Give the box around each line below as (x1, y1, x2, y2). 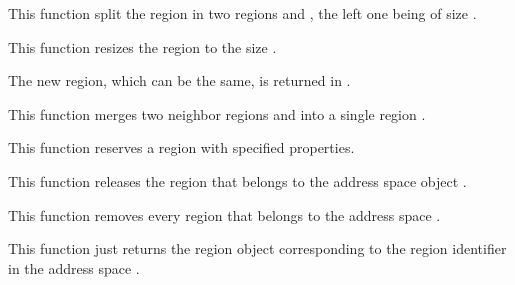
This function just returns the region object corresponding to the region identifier (8, 238, 507, 259)
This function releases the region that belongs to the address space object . (8, 170, 467, 191)
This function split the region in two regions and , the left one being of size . (8, 3, 477, 23)
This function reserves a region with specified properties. (8, 137, 355, 158)
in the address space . (8, 257, 140, 278)
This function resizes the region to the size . (8, 36, 277, 57)
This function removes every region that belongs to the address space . (8, 204, 441, 225)
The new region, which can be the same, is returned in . (8, 70, 351, 91)
